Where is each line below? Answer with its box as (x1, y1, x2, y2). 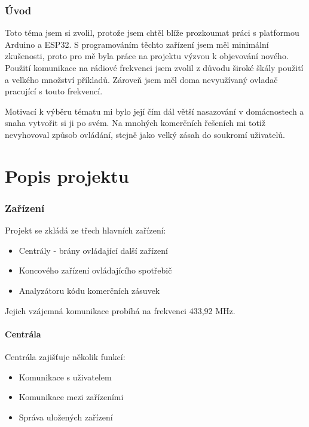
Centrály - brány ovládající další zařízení (19, 244, 168, 256)
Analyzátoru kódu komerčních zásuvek (19, 284, 160, 296)
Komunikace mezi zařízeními (19, 391, 124, 403)
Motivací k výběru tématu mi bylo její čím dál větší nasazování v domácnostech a (5, 105, 304, 117)
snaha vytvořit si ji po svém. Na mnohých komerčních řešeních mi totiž (5, 116, 265, 129)
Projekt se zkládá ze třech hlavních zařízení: (5, 224, 166, 236)
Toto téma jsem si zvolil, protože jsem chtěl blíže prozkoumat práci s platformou (5, 26, 299, 39)
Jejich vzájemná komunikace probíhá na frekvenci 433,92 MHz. (5, 304, 235, 317)
